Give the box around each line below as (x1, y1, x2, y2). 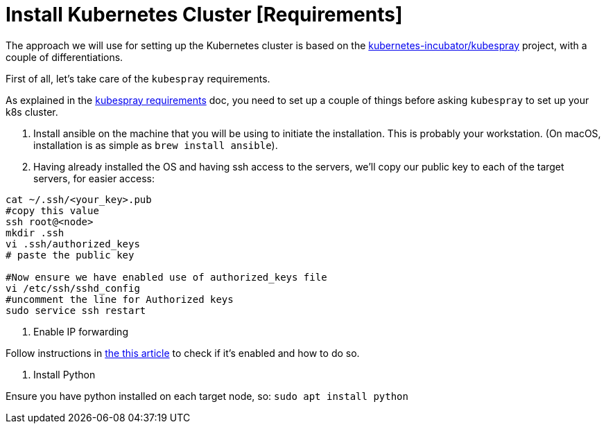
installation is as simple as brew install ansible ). (33, 139, 278, 151)
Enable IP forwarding (33, 325, 128, 338)
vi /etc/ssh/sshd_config (6, 282, 140, 294)
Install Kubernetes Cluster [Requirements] (6, 3, 403, 26)
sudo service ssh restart (6, 304, 146, 316)
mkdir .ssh (6, 227, 64, 238)
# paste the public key (6, 249, 135, 261)
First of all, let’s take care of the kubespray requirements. (6, 72, 270, 85)
